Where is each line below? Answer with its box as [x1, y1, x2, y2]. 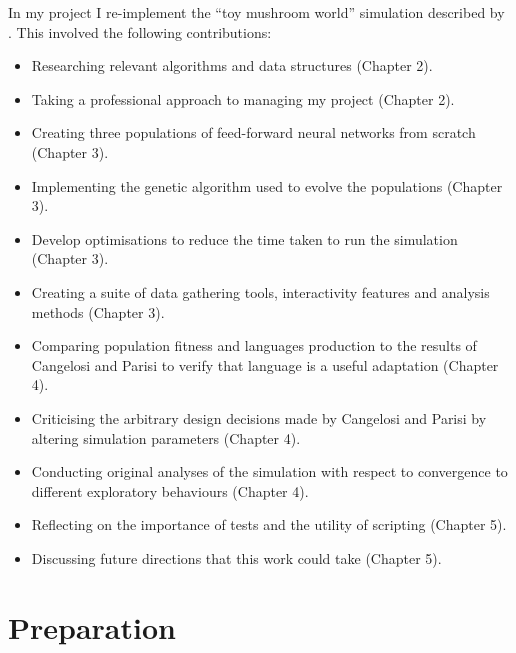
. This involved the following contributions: [8, 21, 272, 42]
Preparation [8, 606, 176, 647]
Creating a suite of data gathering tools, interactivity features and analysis [31, 281, 490, 302]
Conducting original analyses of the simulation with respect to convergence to [31, 461, 508, 482]
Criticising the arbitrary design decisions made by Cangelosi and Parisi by [31, 407, 487, 428]
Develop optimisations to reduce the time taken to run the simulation [31, 228, 458, 249]
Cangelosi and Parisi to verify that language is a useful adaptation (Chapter [31, 354, 499, 375]
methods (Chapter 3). [31, 301, 165, 322]
